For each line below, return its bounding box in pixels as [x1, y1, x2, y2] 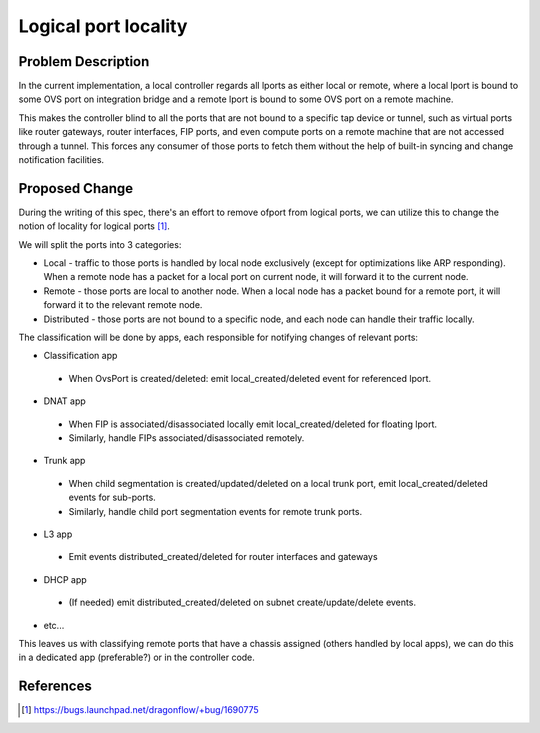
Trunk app [43, 455, 86, 467]
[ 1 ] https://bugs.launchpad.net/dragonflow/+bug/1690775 [21, 704, 259, 716]
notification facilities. [18, 154, 105, 166]
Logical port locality [18, 15, 188, 37]
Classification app [43, 350, 118, 362]
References [18, 678, 92, 695]
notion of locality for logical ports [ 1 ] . [18, 220, 170, 232]
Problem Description [18, 53, 150, 70]
